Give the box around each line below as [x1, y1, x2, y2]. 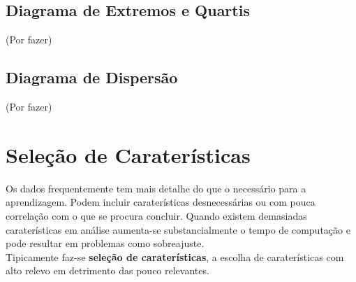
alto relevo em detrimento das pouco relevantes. [6, 263, 209, 278]
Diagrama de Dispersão [6, 66, 178, 88]
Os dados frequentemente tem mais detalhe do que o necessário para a [6, 181, 306, 195]
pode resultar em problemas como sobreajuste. [6, 236, 205, 251]
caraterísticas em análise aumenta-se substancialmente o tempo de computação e [6, 222, 350, 237]
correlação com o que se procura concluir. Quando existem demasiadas [6, 208, 307, 223]
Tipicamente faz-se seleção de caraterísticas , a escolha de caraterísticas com [6, 249, 344, 264]
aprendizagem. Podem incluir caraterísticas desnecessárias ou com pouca [6, 195, 316, 209]
